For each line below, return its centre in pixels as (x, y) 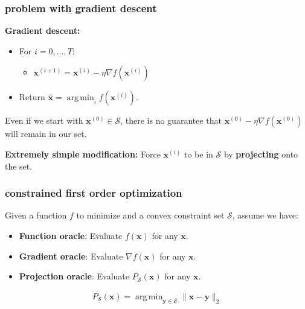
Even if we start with (44, 120)
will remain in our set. (46, 134)
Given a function (36, 215)
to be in (198, 154)
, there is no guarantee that (171, 120)
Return (32, 97)
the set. (19, 166)
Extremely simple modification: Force (83, 154)
